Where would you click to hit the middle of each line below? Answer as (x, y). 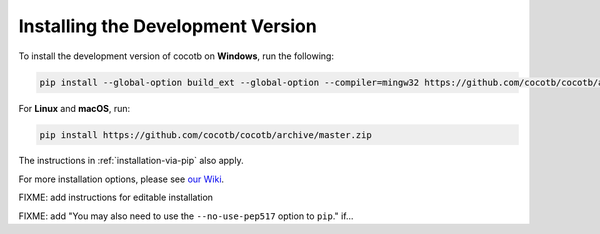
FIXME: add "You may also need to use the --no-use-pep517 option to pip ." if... (186, 216)
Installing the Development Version (167, 26)
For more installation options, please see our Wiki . (121, 179)
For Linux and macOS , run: (74, 108)
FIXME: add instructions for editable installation (116, 197)
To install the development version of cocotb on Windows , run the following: (176, 56)
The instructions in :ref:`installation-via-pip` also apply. (131, 161)
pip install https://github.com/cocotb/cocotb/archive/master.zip (205, 134)
